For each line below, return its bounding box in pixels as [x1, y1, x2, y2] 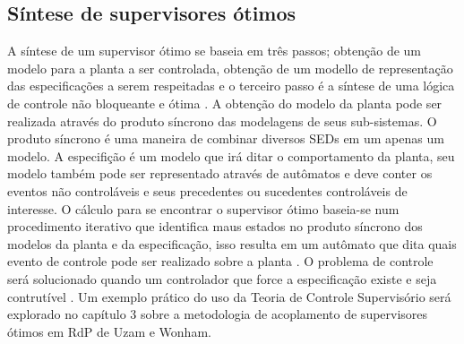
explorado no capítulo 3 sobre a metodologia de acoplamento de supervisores [7, 305, 428, 323]
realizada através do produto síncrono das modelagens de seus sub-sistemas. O [7, 111, 437, 130]
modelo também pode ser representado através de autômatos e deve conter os [7, 164, 433, 183]
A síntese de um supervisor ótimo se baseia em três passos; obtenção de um [7, 41, 422, 60]
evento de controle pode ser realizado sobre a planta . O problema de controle [7, 252, 434, 271]
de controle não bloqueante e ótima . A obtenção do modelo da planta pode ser [7, 93, 443, 112]
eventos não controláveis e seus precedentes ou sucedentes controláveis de [7, 181, 408, 200]
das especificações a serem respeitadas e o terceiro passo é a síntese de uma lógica [7, 76, 455, 95]
